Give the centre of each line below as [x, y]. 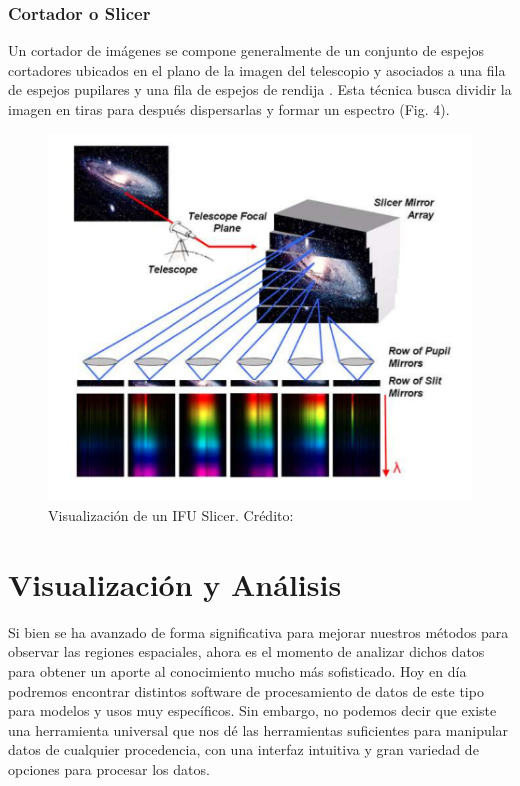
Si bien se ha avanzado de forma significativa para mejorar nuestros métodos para [258, 631]
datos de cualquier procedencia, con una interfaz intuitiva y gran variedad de [243, 749]
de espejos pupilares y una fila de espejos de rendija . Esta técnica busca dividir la [260, 89]
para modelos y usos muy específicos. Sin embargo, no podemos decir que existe [252, 710]
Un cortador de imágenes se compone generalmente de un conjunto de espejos [246, 50]
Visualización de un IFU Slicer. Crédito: [171, 515]
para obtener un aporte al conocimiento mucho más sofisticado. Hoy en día [237, 670]
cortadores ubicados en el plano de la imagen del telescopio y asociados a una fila [257, 69]
